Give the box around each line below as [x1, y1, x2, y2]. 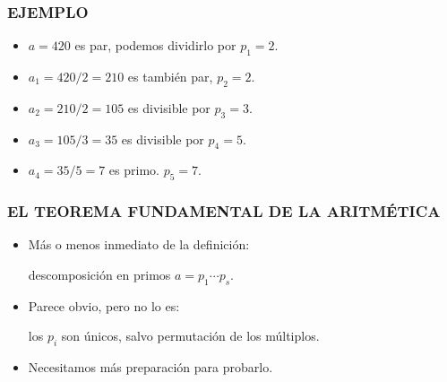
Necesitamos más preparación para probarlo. [28, 358, 273, 377]
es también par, [127, 67, 213, 86]
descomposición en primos [28, 265, 171, 284]
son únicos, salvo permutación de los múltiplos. [61, 326, 320, 345]
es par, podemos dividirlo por [74, 36, 236, 55]
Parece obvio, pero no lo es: [28, 296, 180, 315]
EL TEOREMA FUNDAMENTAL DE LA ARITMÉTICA [7, 200, 441, 222]
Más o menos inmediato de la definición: [28, 235, 250, 254]
